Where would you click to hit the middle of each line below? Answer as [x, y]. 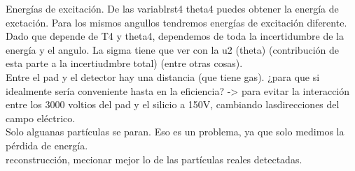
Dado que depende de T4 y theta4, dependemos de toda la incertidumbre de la [175, 36]
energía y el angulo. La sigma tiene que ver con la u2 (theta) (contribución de [172, 49]
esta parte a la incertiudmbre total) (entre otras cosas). [124, 63]
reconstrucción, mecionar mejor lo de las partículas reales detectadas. [154, 159]
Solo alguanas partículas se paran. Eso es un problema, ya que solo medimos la [175, 132]
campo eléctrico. [41, 118]
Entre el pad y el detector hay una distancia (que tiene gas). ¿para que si [163, 76]
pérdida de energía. [47, 145]
